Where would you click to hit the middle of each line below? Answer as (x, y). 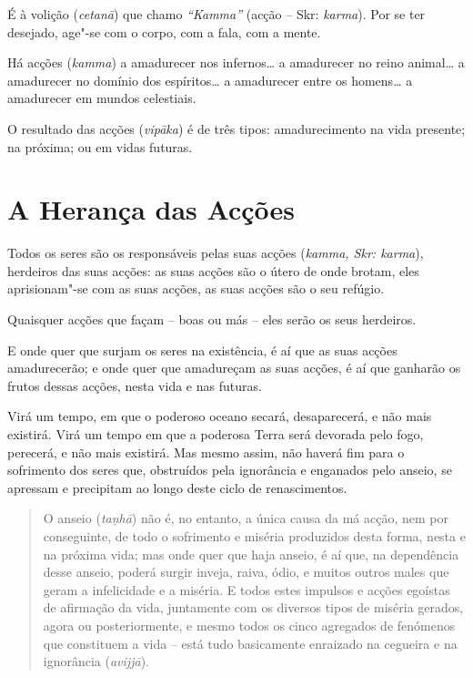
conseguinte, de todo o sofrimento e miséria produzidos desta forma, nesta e (254, 536)
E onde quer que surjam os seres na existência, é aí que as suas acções (202, 349)
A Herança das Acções (151, 209)
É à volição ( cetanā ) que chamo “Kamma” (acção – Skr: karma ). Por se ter (216, 14)
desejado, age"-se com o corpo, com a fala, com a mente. (164, 31)
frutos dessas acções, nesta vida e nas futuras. (135, 385)
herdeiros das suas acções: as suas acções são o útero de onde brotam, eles (213, 270)
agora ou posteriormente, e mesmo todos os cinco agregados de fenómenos (249, 625)
